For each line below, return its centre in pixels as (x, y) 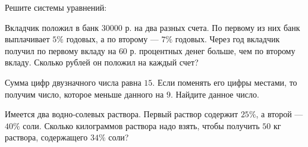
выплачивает (27, 39)
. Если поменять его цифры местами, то (225, 82)
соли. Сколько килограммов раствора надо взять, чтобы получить (141, 125)
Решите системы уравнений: (56, 7)
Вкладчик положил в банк (52, 27)
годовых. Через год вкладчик (227, 39)
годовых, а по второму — (112, 39)
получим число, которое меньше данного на (84, 94)
